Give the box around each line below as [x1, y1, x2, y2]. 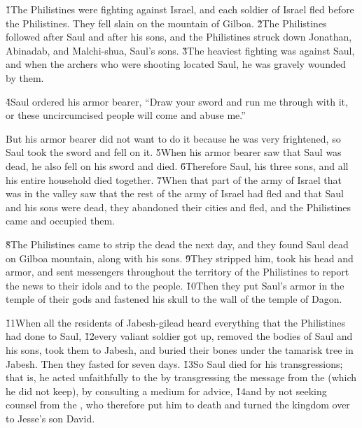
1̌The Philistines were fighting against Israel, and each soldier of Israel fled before [6, 2, 354, 16]
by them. [6, 70, 44, 85]
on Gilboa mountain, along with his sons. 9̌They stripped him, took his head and [6, 250, 354, 265]
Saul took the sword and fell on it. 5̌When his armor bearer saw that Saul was [6, 145, 342, 159]
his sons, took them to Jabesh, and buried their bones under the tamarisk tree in [6, 343, 354, 357]
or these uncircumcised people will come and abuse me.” [6, 108, 246, 122]
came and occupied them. [6, 213, 115, 228]
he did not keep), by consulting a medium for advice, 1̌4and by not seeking [6, 383, 327, 398]
